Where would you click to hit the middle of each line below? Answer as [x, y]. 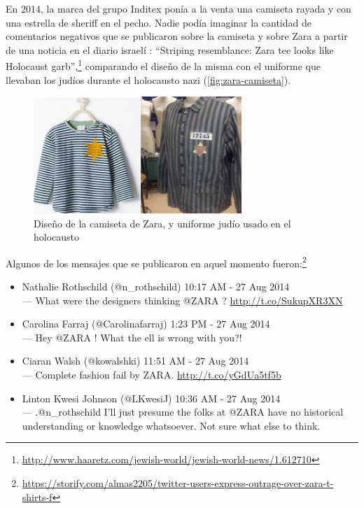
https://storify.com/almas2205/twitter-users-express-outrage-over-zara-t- [178, 483]
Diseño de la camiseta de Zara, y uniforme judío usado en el [162, 223]
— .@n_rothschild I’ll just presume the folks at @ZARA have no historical [183, 412]
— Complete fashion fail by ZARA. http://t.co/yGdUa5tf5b [152, 375]
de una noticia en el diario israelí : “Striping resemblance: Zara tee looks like [170, 49]
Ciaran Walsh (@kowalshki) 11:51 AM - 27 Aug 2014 [135, 361]
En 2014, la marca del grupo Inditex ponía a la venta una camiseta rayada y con [178, 8]
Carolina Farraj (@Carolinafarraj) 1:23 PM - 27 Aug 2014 [146, 324]
